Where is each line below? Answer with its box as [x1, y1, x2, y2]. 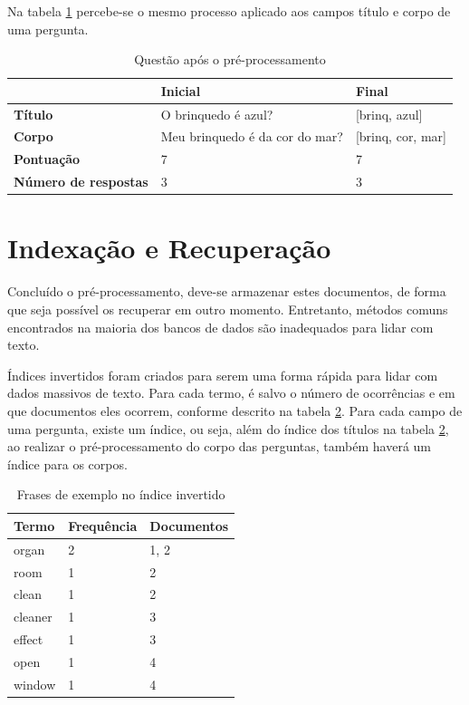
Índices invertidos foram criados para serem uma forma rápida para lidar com [7, 365, 438, 384]
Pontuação [14, 150, 81, 169]
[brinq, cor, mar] [355, 127, 446, 146]
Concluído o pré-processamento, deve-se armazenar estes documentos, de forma [7, 282, 446, 301]
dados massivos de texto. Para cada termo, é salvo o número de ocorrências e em [7, 383, 455, 402]
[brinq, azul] [355, 104, 423, 123]
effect [14, 630, 43, 649]
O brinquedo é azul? [160, 104, 273, 123]
